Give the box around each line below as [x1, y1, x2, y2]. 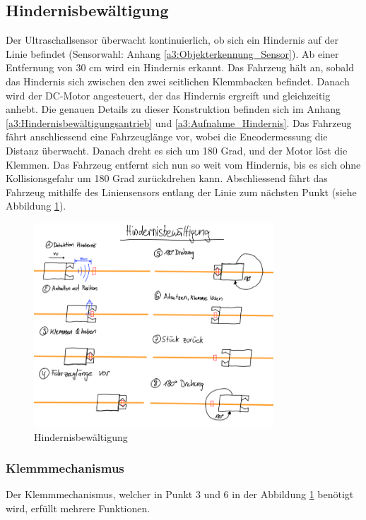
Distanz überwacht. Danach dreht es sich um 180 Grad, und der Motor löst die [6, 143, 348, 157]
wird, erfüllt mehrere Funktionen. [6, 501, 150, 515]
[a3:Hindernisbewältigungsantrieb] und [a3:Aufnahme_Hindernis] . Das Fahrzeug [6, 115, 352, 130]
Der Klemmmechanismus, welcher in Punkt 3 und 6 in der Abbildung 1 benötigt [6, 487, 354, 502]
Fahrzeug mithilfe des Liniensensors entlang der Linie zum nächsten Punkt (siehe [6, 184, 357, 199]
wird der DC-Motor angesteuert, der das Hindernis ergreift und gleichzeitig [6, 87, 331, 102]
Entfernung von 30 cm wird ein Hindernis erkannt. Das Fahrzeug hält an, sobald [6, 60, 355, 75]
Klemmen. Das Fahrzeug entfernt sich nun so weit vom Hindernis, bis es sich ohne [6, 157, 361, 171]
